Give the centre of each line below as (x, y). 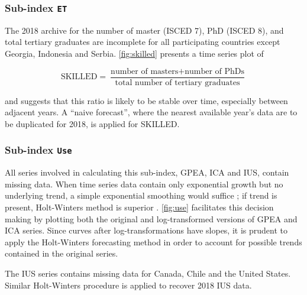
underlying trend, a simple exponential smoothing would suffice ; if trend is (141, 195)
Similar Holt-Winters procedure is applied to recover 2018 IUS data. (128, 285)
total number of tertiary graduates (177, 82)
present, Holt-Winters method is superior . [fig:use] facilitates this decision (139, 207)
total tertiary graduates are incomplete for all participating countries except (143, 42)
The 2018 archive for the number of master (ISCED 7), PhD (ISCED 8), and (144, 30)
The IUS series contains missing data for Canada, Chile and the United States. (148, 273)
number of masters (145, 71)
